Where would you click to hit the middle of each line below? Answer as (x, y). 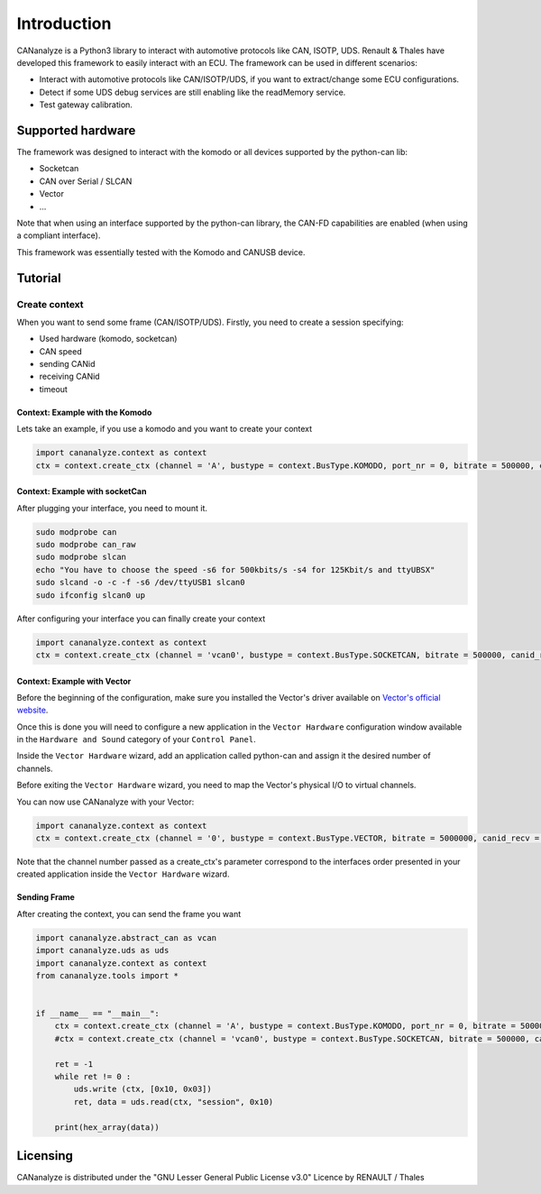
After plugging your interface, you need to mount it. (112, 508)
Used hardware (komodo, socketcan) (108, 339)
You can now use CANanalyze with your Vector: (105, 802)
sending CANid (67, 364)
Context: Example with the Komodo (84, 412)
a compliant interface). (59, 235)
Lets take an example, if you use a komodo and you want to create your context (165, 429)
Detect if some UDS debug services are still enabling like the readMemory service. (193, 92)
